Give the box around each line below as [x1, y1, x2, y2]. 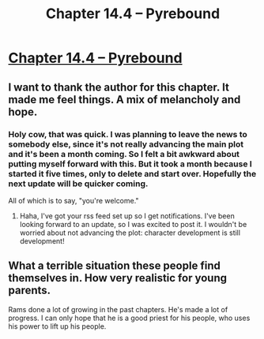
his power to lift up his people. [8, 321, 107, 331]
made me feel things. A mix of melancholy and [8, 92, 241, 106]
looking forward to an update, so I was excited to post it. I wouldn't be [19, 219, 247, 229]
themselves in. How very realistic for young [8, 271, 228, 285]
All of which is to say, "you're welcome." [8, 196, 140, 205]
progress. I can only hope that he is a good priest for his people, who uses [8, 313, 251, 322]
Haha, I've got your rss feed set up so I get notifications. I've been [19, 210, 235, 221]
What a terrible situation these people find [8, 259, 221, 273]
